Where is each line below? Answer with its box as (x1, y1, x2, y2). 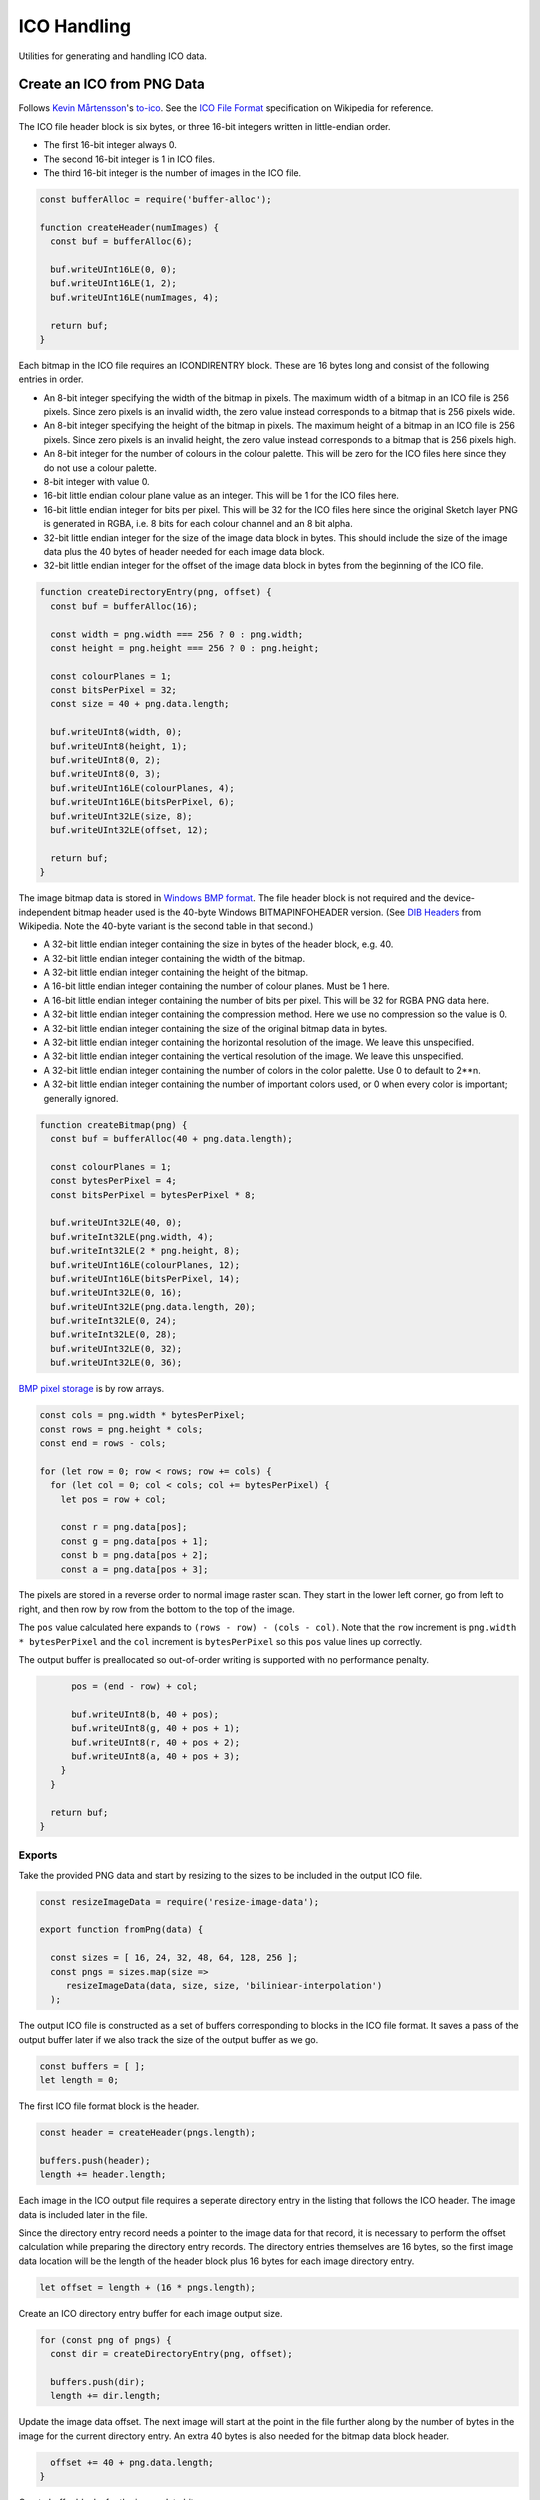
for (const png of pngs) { (39, 2334, 172, 2345)
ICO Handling (18, 15, 132, 37)
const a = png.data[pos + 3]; (60, 1563, 209, 1575)
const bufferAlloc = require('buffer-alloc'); (39, 194, 272, 205)
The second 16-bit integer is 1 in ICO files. (43, 153, 215, 165)
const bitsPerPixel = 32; (50, 685, 177, 696)
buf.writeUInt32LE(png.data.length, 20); (50, 1301, 257, 1312)
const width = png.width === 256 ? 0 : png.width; (50, 628, 304, 640)
